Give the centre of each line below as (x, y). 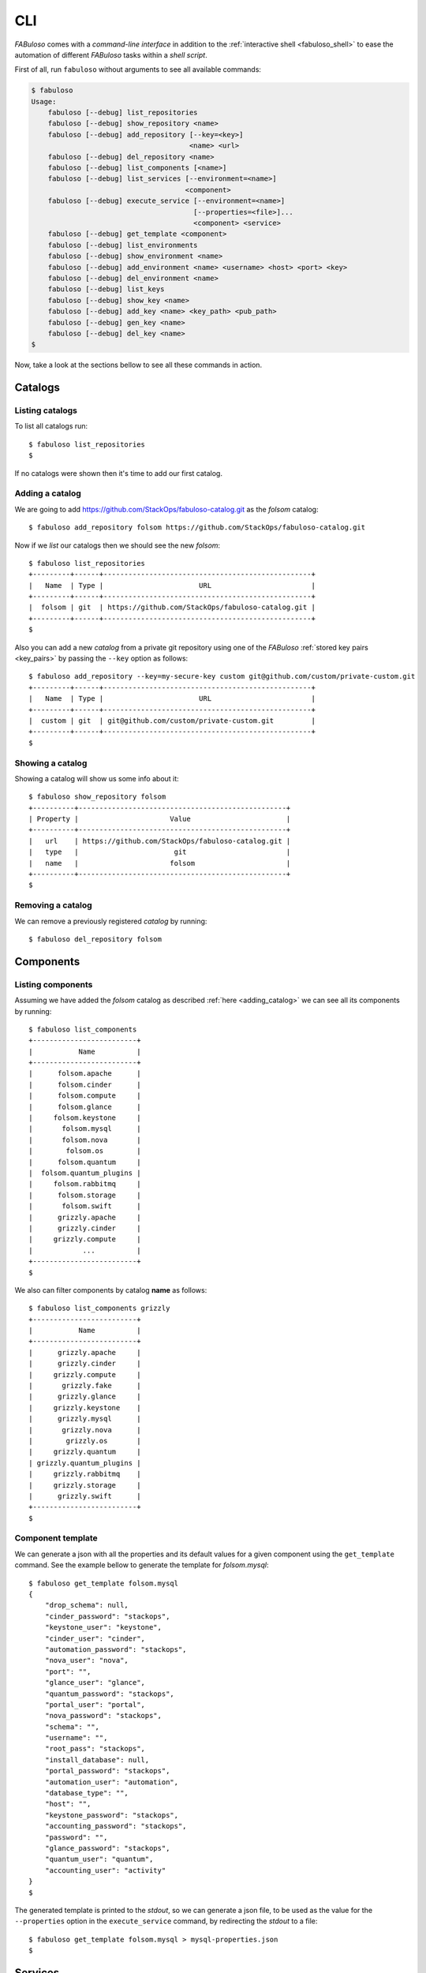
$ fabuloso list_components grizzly (99, 1308)
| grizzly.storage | (85, 1485)
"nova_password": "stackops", (103, 1716)
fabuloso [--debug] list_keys (106, 289)
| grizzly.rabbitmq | (85, 1474)
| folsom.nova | (85, 1140)
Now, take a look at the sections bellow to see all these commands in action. (138, 365)
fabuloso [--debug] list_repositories (123, 113)
